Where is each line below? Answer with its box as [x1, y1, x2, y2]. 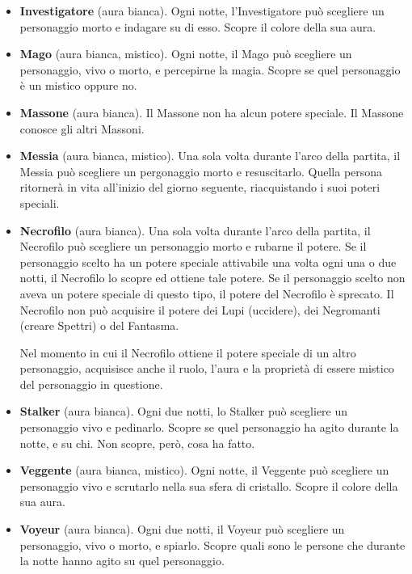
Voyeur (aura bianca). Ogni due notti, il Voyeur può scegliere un [19, 521, 345, 538]
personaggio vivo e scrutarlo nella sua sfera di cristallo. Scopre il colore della [19, 477, 398, 494]
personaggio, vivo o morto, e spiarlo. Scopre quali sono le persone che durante [19, 536, 406, 553]
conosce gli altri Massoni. [19, 120, 145, 137]
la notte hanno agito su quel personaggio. [19, 552, 225, 569]
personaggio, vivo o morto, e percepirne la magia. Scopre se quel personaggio [19, 61, 401, 78]
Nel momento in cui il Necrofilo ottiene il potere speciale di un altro [19, 344, 356, 361]
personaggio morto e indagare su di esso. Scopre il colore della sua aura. [19, 18, 376, 35]
